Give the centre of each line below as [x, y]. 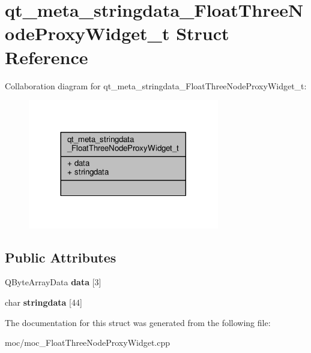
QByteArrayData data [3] [53, 282]
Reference [47, 57]
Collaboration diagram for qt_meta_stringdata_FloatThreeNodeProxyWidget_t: [156, 85]
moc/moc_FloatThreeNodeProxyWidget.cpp [88, 343]
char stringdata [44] [44, 302]
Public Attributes [61, 257]
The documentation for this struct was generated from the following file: [138, 322]
